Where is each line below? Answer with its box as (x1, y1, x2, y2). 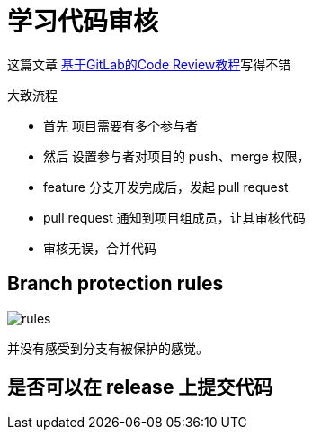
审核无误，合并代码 (43, 240, 156, 256)
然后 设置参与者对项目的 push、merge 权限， (43, 148, 310, 164)
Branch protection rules (7, 272, 224, 296)
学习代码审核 (7, 6, 159, 37)
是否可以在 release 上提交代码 (7, 376, 273, 399)
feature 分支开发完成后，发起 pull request (43, 178, 289, 195)
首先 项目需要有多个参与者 (43, 117, 198, 133)
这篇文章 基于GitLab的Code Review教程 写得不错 (7, 56, 291, 72)
